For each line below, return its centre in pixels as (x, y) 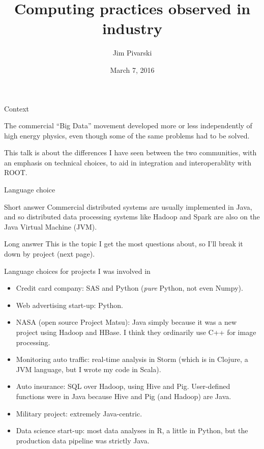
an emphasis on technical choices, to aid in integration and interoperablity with (128, 162)
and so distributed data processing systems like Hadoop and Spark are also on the (132, 217)
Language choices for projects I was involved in (77, 271)
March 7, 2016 (132, 69)
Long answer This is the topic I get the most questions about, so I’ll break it (124, 244)
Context (17, 108)
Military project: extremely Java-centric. (79, 413)
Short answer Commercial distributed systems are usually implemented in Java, (128, 206)
